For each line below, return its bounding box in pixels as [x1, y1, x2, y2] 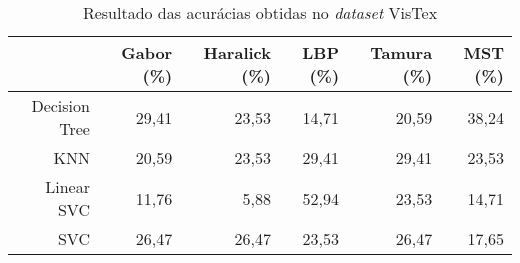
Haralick [203, 41, 271, 64]
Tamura [370, 41, 433, 64]
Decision [31, 94, 90, 117]
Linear [45, 175, 90, 198]
